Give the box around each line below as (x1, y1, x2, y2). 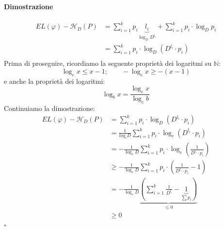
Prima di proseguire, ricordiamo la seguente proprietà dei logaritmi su (4, 58, 212, 68)
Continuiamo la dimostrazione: (4, 103, 95, 113)
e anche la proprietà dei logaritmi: (4, 76, 105, 86)
